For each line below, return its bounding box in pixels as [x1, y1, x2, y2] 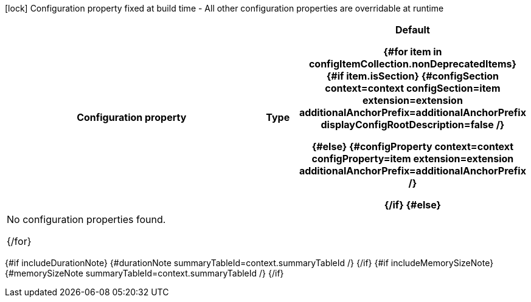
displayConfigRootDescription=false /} [321, 118, 505, 131]
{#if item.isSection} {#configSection [326, 70, 499, 82]
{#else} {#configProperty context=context [311, 140, 514, 153]
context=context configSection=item [325, 82, 501, 94]
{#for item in [383, 46, 442, 58]
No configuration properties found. [7, 213, 166, 225]
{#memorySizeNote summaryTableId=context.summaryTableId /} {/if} [5, 268, 284, 278]
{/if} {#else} [384, 199, 442, 211]
